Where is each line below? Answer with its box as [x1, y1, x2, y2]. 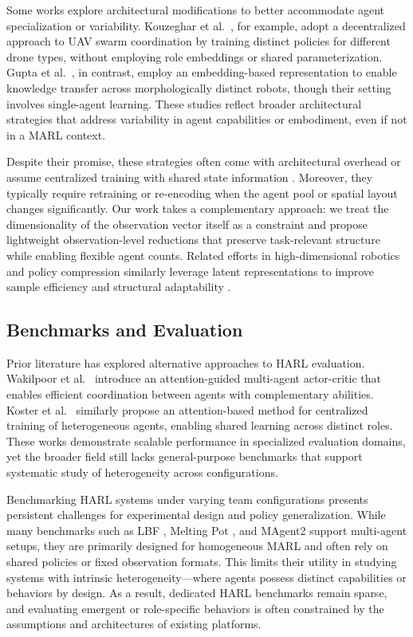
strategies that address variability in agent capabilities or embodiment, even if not [6, 111, 407, 128]
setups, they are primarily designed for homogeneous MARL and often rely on [6, 537, 388, 554]
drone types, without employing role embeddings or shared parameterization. [6, 48, 383, 65]
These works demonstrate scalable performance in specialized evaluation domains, [6, 432, 406, 449]
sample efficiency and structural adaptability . [6, 278, 231, 295]
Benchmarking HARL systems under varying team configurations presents [6, 490, 368, 507]
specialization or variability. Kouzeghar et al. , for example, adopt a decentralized [6, 17, 406, 33]
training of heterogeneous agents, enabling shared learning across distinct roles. [6, 417, 393, 434]
